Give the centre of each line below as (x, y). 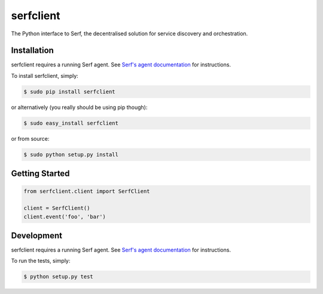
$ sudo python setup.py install (71, 154)
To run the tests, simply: (41, 261)
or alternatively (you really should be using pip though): (79, 107)
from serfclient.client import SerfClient (87, 191)
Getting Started (40, 174)
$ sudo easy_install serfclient (71, 123)
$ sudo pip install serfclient (70, 92)
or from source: (30, 138)
